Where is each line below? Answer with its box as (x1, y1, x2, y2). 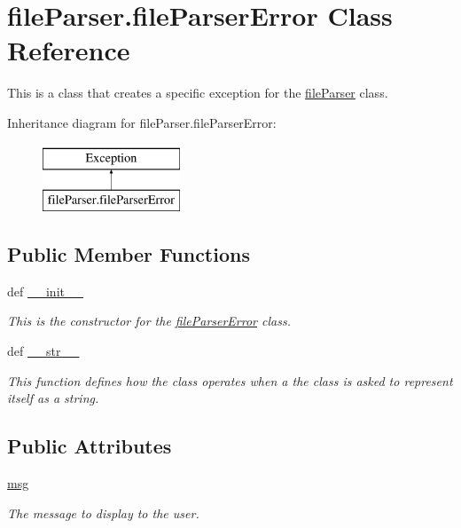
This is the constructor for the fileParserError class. (7, 311, 291, 330)
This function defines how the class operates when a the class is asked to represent (7, 371, 453, 390)
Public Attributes (7, 432, 172, 460)
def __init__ (7, 281, 83, 300)
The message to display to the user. (7, 503, 199, 522)
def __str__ (7, 342, 80, 360)
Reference (7, 32, 130, 68)
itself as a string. (7, 389, 99, 407)
